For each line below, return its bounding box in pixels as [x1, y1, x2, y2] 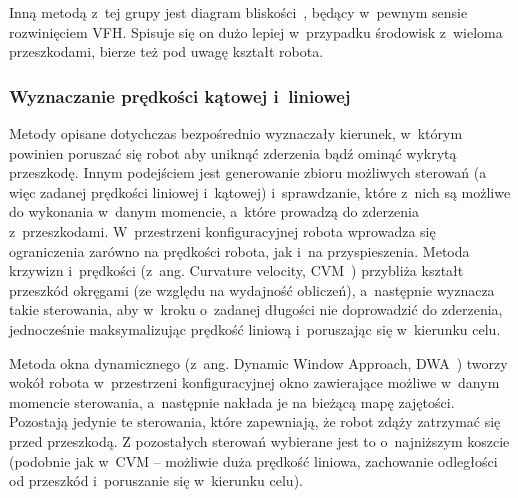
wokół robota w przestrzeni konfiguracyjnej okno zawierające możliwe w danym [9, 372, 500, 393]
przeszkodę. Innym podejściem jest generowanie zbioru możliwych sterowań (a [9, 162, 487, 183]
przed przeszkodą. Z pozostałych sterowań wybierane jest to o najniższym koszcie [9, 430, 510, 451]
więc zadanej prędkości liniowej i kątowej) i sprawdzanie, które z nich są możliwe [9, 181, 511, 202]
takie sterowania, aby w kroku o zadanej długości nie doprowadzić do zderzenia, [9, 299, 503, 320]
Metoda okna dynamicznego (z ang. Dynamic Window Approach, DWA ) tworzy [9, 352, 508, 373]
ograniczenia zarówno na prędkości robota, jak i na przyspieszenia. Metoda [9, 240, 470, 261]
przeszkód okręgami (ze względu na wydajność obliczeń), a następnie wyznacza [9, 279, 495, 300]
